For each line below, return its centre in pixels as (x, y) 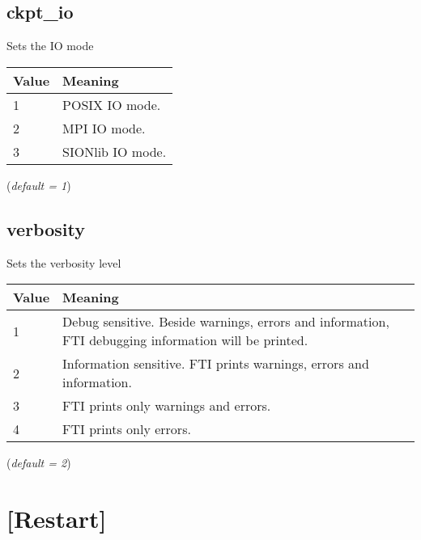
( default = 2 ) (39, 463)
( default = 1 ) (39, 185)
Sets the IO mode (50, 46)
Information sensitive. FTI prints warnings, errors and (216, 364)
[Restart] (57, 518)
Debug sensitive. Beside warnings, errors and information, (226, 322)
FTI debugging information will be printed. (185, 340)
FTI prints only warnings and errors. (167, 406)
